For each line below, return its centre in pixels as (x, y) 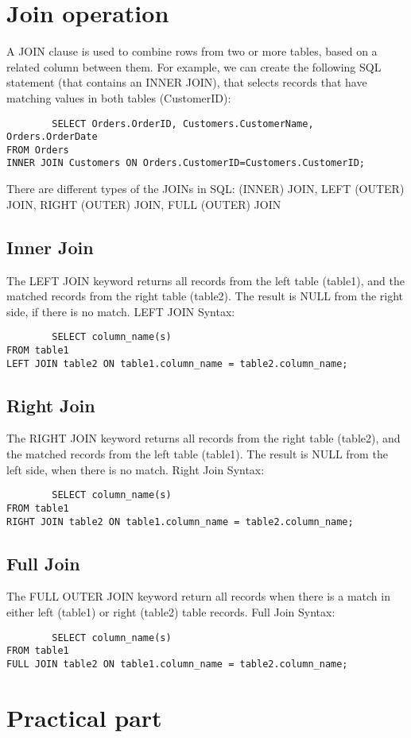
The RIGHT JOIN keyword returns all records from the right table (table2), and (204, 438)
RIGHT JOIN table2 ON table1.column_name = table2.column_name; (180, 522)
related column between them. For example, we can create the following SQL (194, 66)
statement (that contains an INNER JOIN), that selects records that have (187, 82)
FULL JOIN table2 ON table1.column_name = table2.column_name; (177, 664)
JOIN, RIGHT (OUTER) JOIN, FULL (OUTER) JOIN (144, 204)
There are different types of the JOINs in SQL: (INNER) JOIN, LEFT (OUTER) (205, 189)
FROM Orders (38, 150)
